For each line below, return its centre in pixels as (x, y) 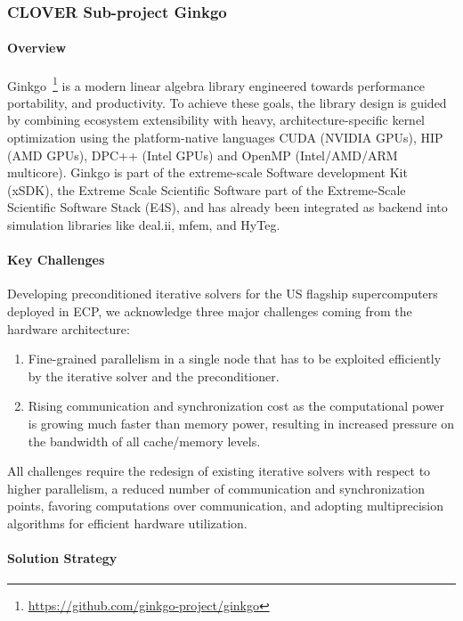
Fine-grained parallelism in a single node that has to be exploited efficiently (235, 359)
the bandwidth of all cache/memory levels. (144, 441)
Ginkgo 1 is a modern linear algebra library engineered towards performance (216, 84)
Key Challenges (56, 260)
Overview (37, 48)
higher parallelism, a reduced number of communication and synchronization (216, 488)
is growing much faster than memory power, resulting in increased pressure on (241, 423)
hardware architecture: (69, 328)
